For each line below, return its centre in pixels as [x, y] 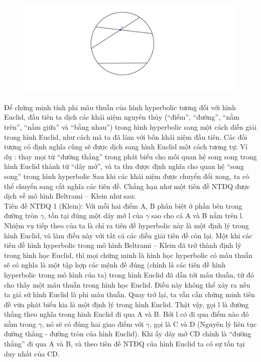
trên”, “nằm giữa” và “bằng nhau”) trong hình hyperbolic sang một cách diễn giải [130, 127]
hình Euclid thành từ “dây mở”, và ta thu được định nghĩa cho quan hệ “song [124, 166]
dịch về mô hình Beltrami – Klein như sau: [70, 196]
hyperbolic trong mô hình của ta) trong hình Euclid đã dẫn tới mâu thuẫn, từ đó [129, 274]
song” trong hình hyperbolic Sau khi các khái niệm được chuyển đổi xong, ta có [127, 176]
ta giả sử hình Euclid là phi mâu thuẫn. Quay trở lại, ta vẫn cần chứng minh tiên [130, 294]
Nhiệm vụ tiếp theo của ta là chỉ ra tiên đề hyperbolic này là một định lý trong [126, 225]
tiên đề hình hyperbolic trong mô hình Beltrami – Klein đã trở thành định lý [123, 245]
